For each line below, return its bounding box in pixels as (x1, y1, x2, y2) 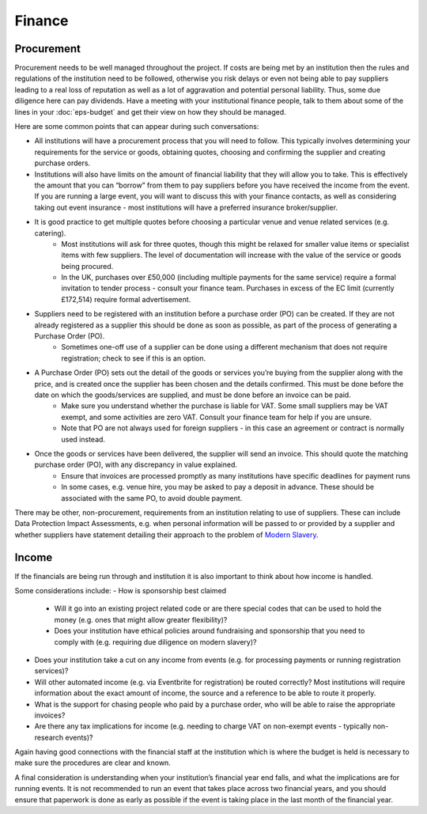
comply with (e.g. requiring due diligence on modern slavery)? (54, 637, 257, 646)
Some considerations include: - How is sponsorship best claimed (14, 585, 227, 595)
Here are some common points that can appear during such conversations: (14, 122, 259, 131)
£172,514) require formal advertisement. (61, 294, 191, 304)
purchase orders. (34, 158, 91, 168)
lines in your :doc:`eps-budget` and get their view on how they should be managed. (14, 107, 286, 116)
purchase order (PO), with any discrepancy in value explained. (34, 460, 237, 470)
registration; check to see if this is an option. (61, 353, 206, 363)
